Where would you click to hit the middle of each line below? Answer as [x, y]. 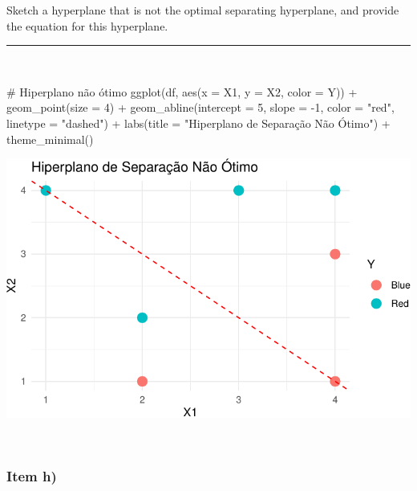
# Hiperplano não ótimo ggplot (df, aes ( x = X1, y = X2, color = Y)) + [182, 91]
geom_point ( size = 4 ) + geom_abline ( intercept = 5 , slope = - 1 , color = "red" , [200, 107]
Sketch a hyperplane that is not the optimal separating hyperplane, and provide [203, 10]
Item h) [32, 475]
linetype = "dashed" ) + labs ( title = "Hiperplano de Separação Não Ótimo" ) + [198, 123]
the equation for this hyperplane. [87, 25]
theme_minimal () [50, 139]
